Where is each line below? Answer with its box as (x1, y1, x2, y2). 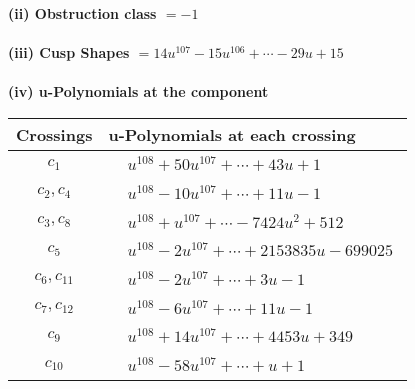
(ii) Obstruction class (8, 3, 157, 23)
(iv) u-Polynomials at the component (8, 81, 269, 102)
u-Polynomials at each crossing (108, 122, 356, 146)
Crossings (16, 122, 93, 146)
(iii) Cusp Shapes (8, 42, 130, 63)
